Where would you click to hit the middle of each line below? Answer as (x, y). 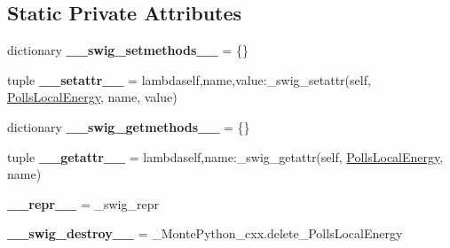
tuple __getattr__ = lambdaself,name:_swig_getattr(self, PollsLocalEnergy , (225, 156)
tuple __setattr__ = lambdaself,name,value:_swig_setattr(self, (189, 79)
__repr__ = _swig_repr (83, 203)
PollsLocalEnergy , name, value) (92, 97)
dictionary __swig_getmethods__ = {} (129, 126)
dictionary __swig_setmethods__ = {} (128, 50)
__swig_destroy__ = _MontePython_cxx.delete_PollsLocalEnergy (205, 233)
